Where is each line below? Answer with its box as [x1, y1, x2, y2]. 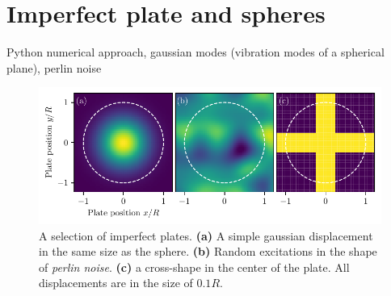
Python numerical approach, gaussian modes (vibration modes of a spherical [6, 44, 385, 60]
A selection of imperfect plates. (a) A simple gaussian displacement [39, 227, 373, 244]
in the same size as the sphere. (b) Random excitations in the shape [39, 243, 377, 260]
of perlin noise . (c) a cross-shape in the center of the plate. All [39, 258, 350, 275]
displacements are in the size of [39, 274, 193, 291]
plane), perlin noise [6, 59, 102, 76]
